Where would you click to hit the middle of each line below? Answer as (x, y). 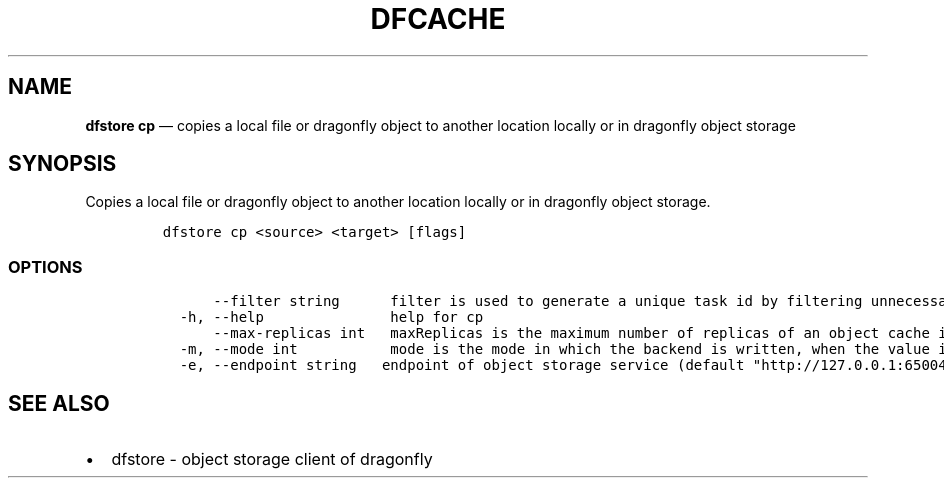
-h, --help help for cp (331, 317)
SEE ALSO (59, 403)
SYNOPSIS (62, 164)
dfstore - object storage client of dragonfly (272, 459)
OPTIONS (45, 266)
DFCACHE (438, 19)
